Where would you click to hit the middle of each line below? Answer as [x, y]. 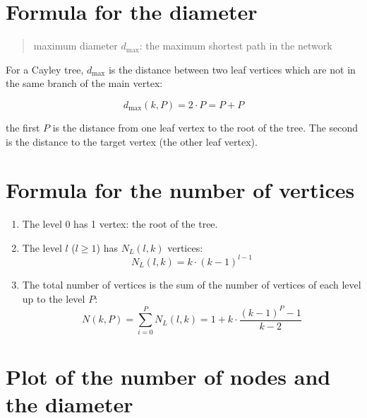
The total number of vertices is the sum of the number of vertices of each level [192, 284]
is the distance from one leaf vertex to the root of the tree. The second [205, 127]
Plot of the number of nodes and [168, 376]
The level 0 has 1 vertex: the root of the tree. [120, 224]
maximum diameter [76, 46]
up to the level [54, 298]
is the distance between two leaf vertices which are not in [232, 69]
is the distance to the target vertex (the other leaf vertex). [132, 141]
